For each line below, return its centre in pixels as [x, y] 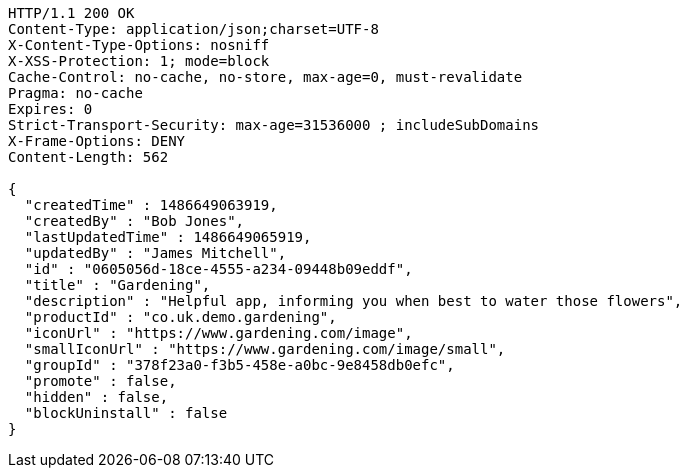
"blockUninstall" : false [126, 413]
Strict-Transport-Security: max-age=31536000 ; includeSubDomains [274, 125]
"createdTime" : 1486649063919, [151, 205]
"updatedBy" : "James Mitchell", [155, 253]
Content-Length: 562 [88, 157]
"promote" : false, [100, 381]
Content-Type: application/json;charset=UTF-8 [193, 29]
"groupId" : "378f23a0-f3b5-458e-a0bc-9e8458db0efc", [239, 365]
